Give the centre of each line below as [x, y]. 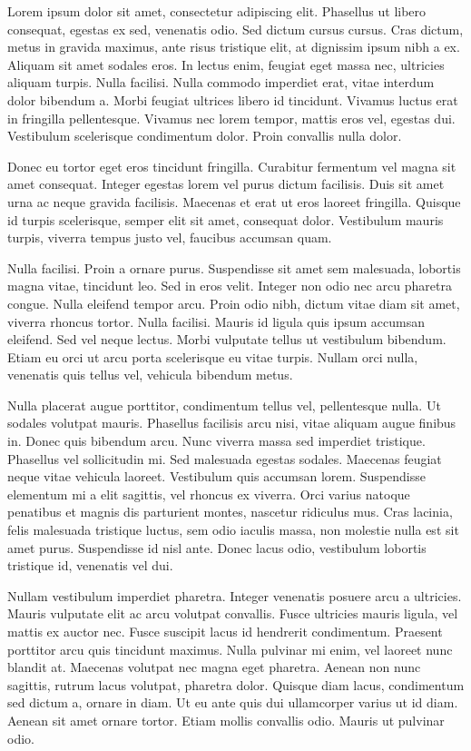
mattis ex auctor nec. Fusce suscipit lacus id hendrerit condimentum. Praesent [225, 631]
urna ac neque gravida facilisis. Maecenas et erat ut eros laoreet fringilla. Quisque [234, 201]
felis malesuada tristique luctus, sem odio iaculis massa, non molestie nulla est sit [233, 530]
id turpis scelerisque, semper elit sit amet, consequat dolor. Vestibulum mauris [226, 219]
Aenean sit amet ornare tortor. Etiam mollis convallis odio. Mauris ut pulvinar [226, 720]
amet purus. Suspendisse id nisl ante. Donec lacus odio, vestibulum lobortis [217, 547]
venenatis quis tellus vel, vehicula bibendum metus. [150, 375]
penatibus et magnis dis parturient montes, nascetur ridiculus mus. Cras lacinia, [230, 512]
